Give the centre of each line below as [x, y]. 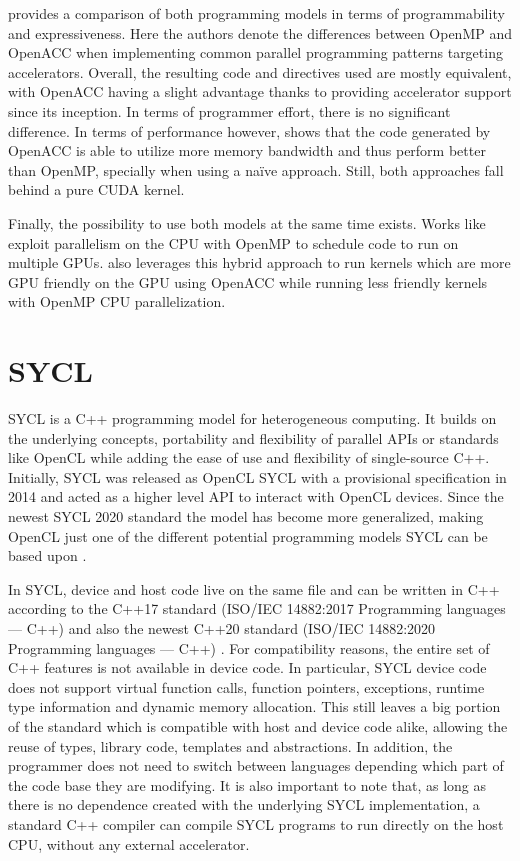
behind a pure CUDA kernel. [96, 189]
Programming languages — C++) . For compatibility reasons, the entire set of [249, 647]
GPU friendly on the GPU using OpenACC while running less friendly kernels [248, 281]
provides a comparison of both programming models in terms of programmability [256, 13]
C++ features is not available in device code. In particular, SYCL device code [247, 667]
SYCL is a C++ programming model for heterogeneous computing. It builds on [252, 418]
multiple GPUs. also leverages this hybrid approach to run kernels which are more [259, 262]
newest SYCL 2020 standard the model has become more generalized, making [246, 516]
